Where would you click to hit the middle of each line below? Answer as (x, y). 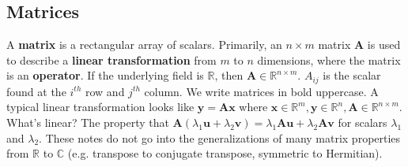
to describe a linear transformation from (111, 59)
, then (229, 75)
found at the (36, 91)
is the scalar (352, 75)
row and (105, 91)
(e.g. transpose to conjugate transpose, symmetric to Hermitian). (225, 153)
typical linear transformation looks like (100, 107)
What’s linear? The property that (88, 122)
